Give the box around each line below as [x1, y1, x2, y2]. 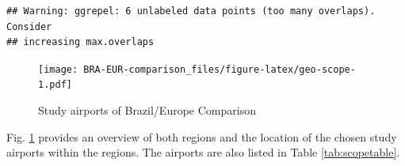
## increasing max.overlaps [6, 36, 155, 48]
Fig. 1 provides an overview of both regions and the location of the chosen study [6, 128, 397, 145]
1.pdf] [38, 79, 72, 91]
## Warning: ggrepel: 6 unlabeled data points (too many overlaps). [6, 6, 376, 17]
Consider [6, 21, 52, 32]
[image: [38, 63, 78, 75]
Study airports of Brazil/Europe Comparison [38, 102, 256, 119]
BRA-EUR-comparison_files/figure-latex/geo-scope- [83, 63, 356, 75]
